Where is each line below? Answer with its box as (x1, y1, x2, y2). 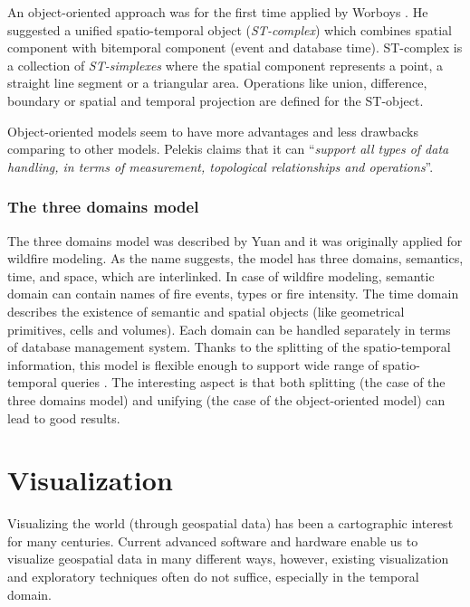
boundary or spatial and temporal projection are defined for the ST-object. (7, 90, 424, 109)
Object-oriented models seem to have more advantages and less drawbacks (7, 121, 418, 140)
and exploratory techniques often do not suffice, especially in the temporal (7, 567, 419, 585)
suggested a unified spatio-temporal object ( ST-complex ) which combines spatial (7, 20, 452, 39)
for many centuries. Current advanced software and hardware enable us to (7, 531, 418, 550)
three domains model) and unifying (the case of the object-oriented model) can (7, 390, 446, 409)
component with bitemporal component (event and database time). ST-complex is (7, 38, 463, 57)
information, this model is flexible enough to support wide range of (7, 355, 379, 374)
